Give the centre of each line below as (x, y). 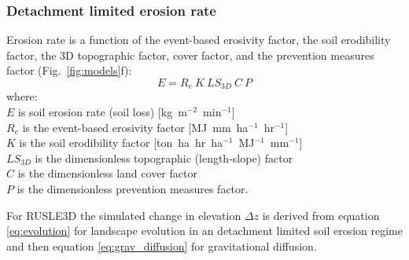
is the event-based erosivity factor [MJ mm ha (135, 127)
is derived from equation (321, 215)
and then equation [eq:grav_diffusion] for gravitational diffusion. (162, 245)
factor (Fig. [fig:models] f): (69, 70)
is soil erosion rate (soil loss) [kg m (103, 112)
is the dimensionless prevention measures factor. (133, 189)
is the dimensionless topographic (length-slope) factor (164, 157)
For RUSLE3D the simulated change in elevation (124, 215)
